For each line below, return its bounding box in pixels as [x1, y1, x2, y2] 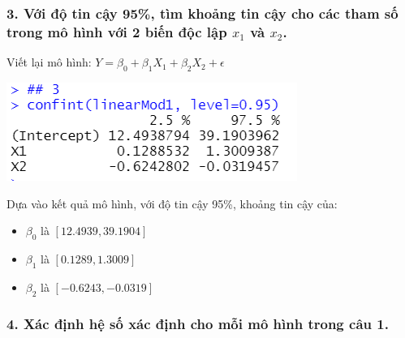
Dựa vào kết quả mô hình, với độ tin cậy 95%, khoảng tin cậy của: [6, 195, 338, 212]
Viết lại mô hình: [6, 53, 92, 71]
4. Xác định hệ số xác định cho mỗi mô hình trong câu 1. [6, 314, 389, 334]
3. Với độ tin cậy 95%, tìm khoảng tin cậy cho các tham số [6, 2, 399, 23]
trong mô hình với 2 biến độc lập [6, 21, 227, 41]
